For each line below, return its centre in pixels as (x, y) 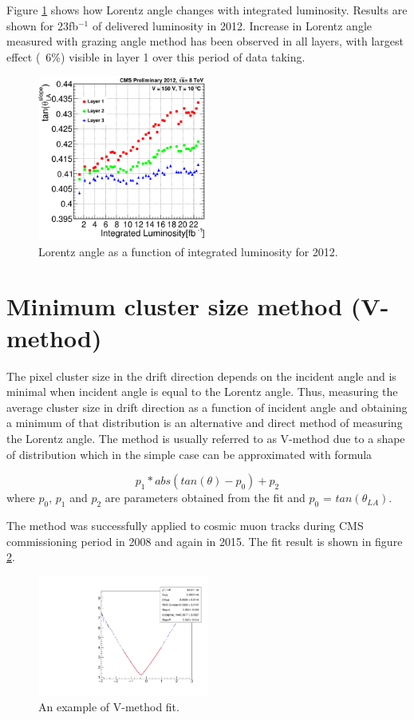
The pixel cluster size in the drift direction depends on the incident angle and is (201, 376)
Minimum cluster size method (175, 306)
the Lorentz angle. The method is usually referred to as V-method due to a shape (206, 438)
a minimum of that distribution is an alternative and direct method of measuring (205, 423)
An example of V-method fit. (109, 707)
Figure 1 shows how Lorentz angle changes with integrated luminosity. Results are (207, 10)
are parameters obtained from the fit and (205, 498)
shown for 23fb (42, 25)
